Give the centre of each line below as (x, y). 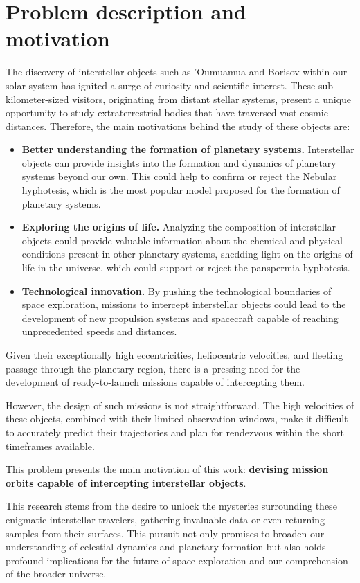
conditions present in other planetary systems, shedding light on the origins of (187, 254)
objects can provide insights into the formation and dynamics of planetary (179, 162)
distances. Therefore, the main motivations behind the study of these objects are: (178, 126)
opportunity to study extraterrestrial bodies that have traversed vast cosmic (167, 113)
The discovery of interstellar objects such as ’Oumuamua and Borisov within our (177, 72)
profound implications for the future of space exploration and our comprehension (177, 560)
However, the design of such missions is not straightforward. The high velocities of (180, 405)
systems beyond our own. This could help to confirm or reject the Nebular (179, 176)
